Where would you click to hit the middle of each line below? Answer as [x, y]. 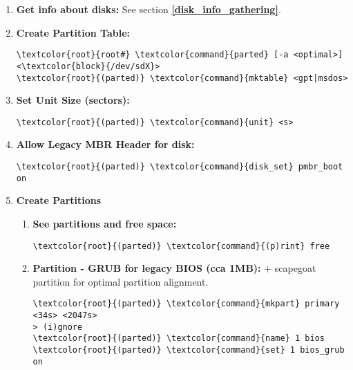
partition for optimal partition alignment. [121, 281]
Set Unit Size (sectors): [73, 100]
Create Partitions [59, 200]
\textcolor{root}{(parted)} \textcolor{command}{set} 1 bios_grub [189, 350]
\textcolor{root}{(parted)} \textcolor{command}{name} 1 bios [179, 339]
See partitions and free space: [105, 223]
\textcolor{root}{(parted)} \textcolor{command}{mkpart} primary [186, 304]
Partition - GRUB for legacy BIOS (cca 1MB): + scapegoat [174, 268]
